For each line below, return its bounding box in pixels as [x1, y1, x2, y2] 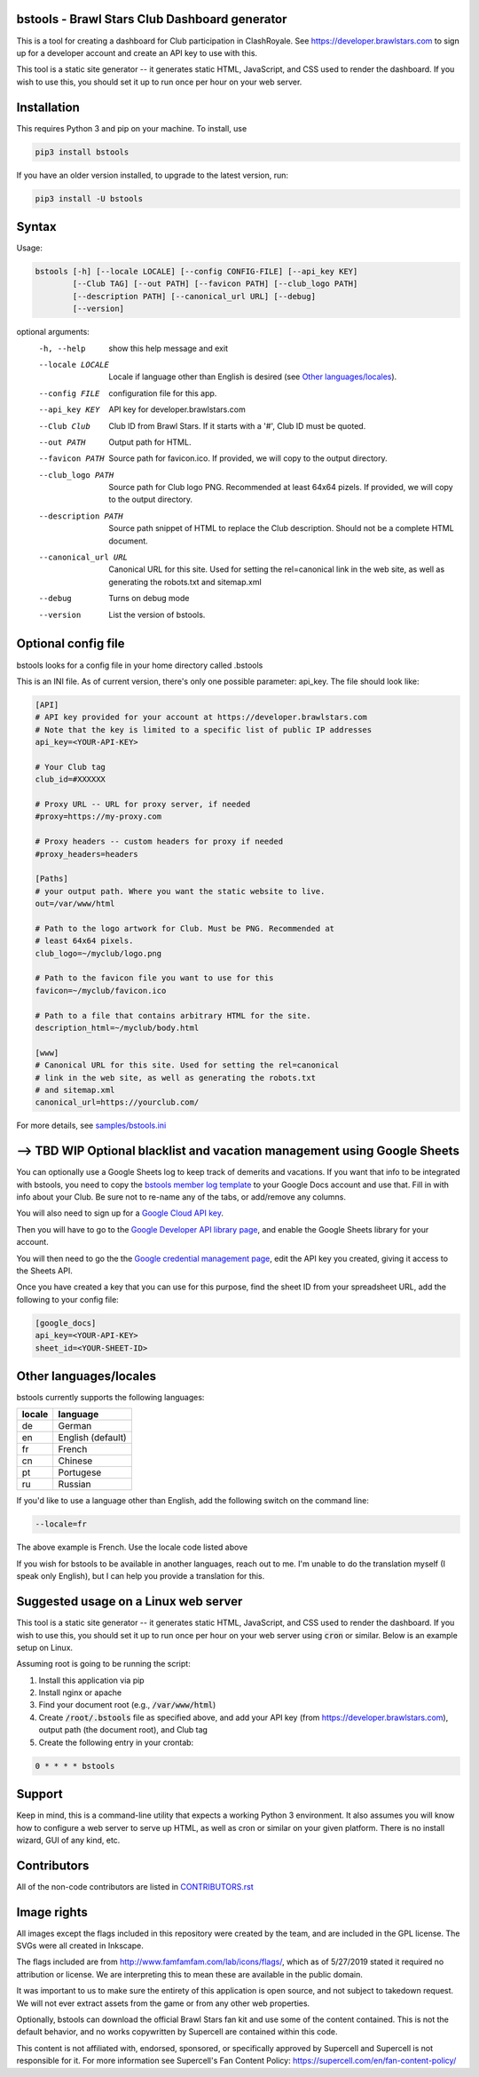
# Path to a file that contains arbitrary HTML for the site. [35, 1011, 311, 1020]
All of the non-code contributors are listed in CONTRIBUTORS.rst [16, 1881, 254, 1891]
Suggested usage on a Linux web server [16, 1594, 243, 1609]
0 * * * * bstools [35, 1761, 115, 1771]
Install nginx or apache [38, 1687, 122, 1698]
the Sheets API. [16, 1265, 73, 1276]
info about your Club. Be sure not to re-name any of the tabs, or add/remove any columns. [16, 1192, 346, 1202]
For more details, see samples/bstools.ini [16, 1120, 167, 1131]
